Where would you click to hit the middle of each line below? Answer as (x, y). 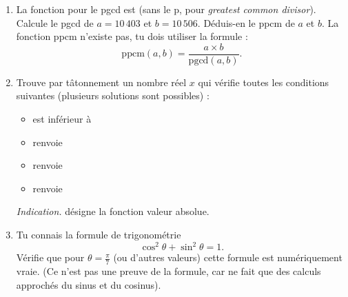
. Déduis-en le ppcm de (246, 22)
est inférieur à (62, 119)
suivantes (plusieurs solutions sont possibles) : (113, 95)
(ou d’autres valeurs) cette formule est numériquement (228, 257)
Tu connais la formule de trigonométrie (99, 234)
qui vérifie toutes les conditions (264, 82)
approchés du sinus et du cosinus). (89, 284)
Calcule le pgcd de (55, 22)
